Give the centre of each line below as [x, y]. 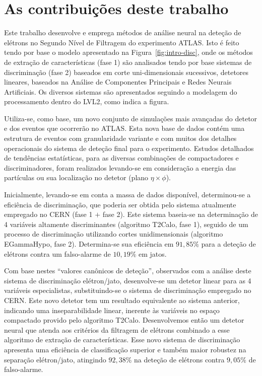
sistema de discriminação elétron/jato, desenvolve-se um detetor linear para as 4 [128, 280]
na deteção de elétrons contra [179, 359]
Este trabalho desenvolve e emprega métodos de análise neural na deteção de [123, 32]
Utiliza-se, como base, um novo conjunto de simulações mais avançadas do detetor [131, 118]
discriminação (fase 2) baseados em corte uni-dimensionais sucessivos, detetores [126, 72]
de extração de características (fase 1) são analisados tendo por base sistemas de [128, 62]
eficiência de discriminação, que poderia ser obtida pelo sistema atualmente [120, 204]
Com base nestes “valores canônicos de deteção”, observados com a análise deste [128, 271]
